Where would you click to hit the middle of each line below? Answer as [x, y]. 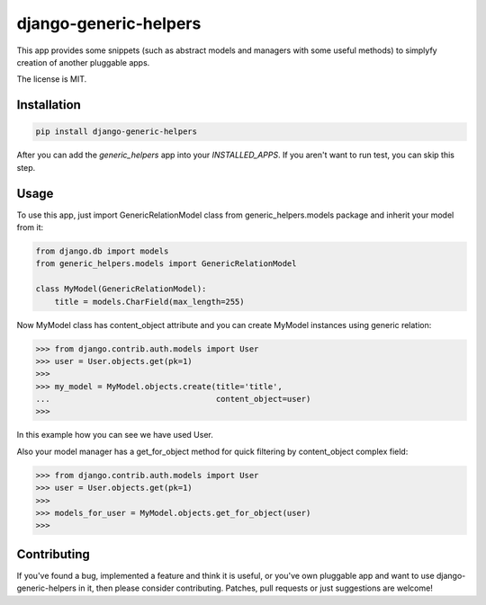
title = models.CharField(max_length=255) [149, 302]
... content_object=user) [173, 399]
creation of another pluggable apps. [83, 62]
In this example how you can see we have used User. [115, 435]
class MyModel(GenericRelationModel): [121, 289]
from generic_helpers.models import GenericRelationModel [166, 264]
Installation [49, 105]
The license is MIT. [52, 79]
